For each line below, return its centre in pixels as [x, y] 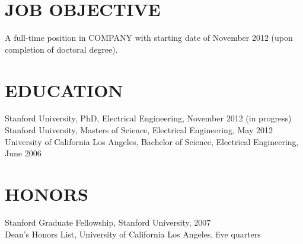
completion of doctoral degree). [61, 49]
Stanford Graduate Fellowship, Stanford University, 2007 [108, 222]
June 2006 [23, 153]
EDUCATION [64, 90]
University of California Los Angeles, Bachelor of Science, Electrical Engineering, [152, 141]
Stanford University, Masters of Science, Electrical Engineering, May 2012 [139, 130]
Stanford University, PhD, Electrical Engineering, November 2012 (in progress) [148, 118]
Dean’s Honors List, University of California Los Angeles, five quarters [133, 234]
